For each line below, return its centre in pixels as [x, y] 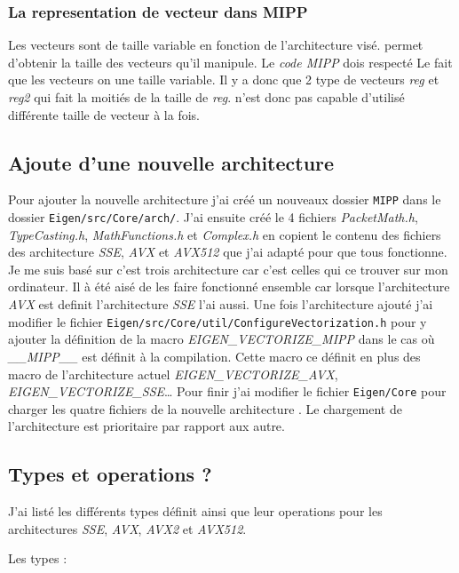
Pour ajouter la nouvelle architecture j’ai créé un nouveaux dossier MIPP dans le [225, 199]
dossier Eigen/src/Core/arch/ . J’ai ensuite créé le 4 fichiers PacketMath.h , [213, 217]
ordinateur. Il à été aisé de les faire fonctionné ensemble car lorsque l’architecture [229, 286]
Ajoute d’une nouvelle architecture [171, 162]
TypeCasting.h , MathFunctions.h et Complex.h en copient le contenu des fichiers [225, 234]
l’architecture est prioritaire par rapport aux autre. [146, 426]
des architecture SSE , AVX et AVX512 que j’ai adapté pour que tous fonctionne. [228, 252]
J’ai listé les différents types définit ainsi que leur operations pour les [195, 511]
